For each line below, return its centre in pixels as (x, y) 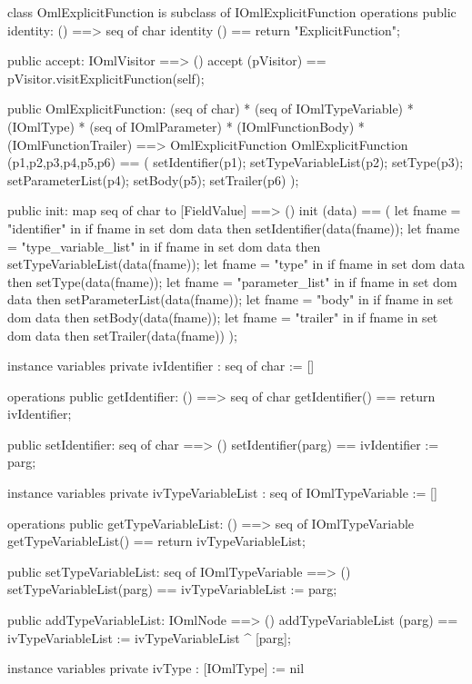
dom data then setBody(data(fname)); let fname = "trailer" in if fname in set (223, 317)
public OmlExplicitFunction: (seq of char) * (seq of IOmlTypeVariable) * (211, 109)
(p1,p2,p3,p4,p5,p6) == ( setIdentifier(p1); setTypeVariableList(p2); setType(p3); (236, 162)
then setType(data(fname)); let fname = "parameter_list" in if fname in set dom (232, 281)
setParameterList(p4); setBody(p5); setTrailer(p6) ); (153, 179)
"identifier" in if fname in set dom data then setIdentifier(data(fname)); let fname (234, 228)
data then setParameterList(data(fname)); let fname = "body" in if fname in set (231, 299)
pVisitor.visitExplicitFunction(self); (106, 78)
